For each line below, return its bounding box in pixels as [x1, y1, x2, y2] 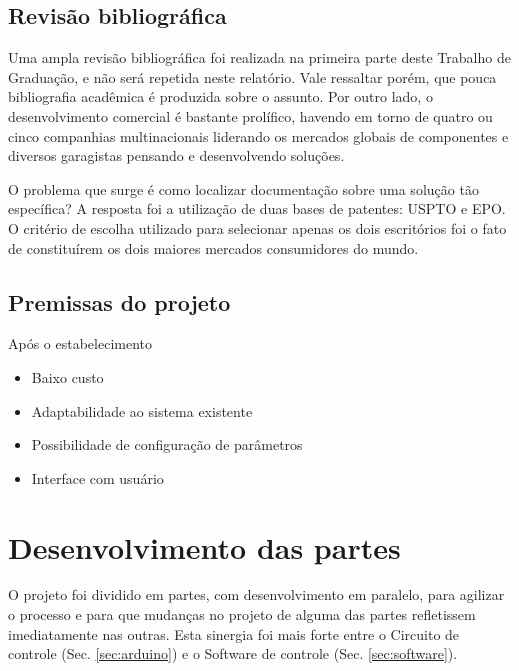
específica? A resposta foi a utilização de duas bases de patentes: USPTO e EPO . [8, 198, 506, 219]
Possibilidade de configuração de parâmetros [31, 434, 303, 455]
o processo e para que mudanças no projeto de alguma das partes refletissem [8, 604, 476, 625]
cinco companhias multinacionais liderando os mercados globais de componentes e [8, 125, 509, 146]
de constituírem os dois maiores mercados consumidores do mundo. [8, 237, 419, 258]
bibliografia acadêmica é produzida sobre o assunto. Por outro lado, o [8, 86, 433, 107]
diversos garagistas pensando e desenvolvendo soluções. [8, 145, 345, 166]
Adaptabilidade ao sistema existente [31, 400, 253, 421]
